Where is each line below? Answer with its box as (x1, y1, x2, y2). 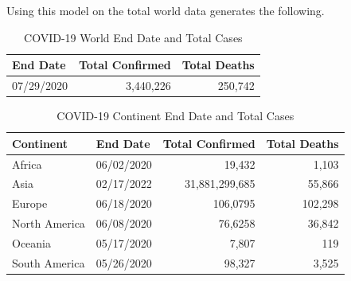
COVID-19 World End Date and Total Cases (24, 29, 243, 45)
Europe (12, 195, 48, 212)
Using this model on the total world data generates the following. (6, 2, 325, 18)
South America (12, 254, 85, 271)
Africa (12, 155, 42, 172)
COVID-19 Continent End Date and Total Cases (57, 107, 294, 124)
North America (12, 215, 85, 232)
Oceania (12, 234, 51, 251)
